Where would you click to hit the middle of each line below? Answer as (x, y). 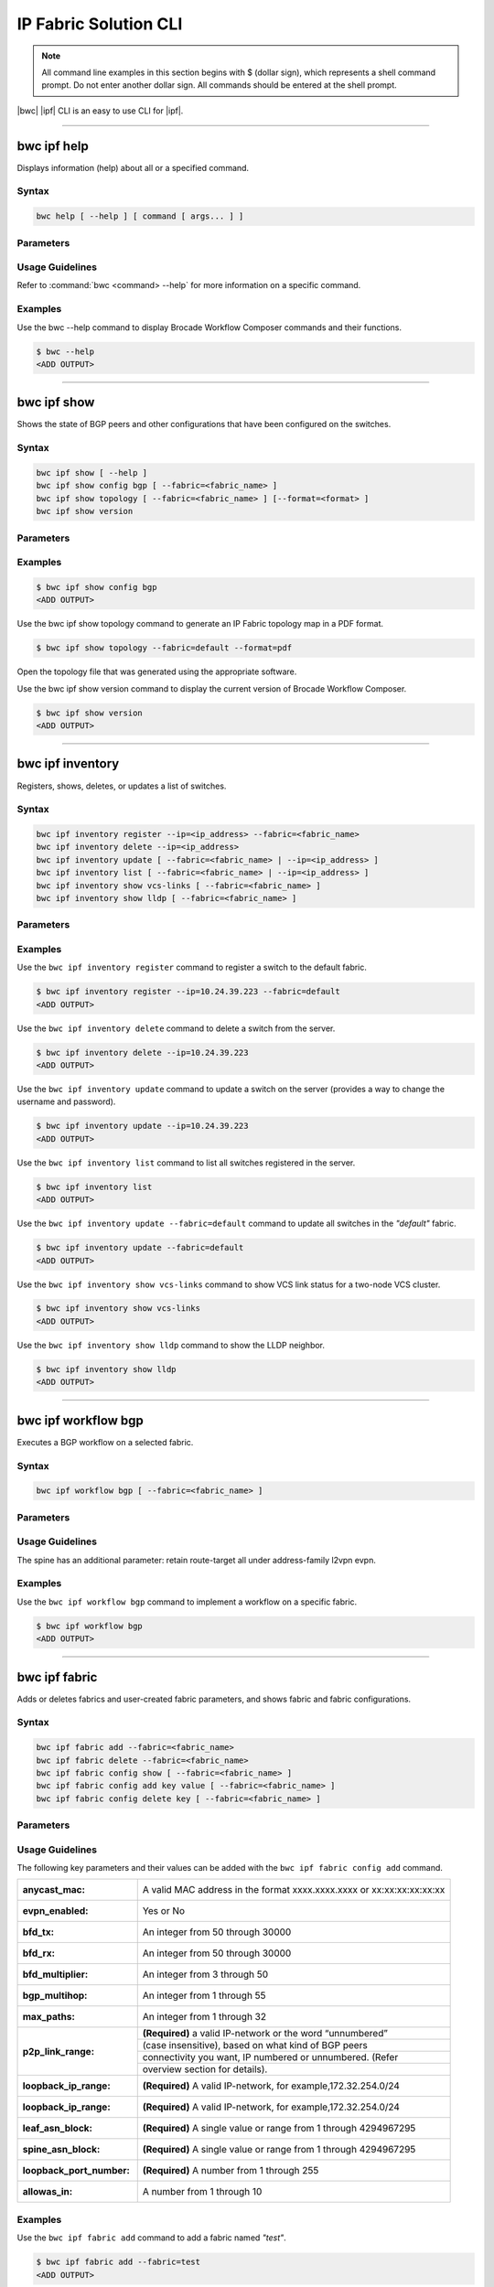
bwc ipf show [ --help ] (92, 473)
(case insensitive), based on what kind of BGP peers (255, 2045)
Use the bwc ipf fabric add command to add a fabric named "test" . (152, 2238)
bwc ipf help (53, 146)
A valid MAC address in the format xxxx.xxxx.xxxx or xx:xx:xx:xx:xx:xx (294, 1890)
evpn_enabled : (55, 1911)
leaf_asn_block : (58, 2129)
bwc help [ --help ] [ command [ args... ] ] (140, 216)
